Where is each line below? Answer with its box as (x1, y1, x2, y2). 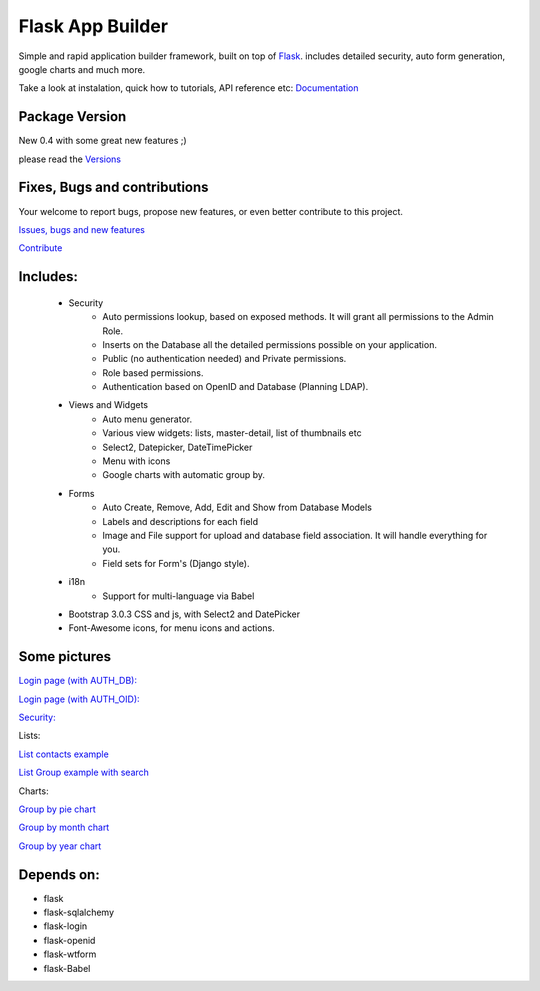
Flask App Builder (18, 15, 169, 37)
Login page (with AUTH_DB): (18, 675, 138, 687)
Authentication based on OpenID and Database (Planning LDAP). (102, 381, 369, 393)
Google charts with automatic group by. (102, 469, 265, 481)
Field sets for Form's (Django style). (102, 557, 250, 569)
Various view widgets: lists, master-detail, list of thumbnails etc (102, 427, 362, 439)
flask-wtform (43, 948, 97, 960)
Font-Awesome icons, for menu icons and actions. (68, 622, 275, 634)
